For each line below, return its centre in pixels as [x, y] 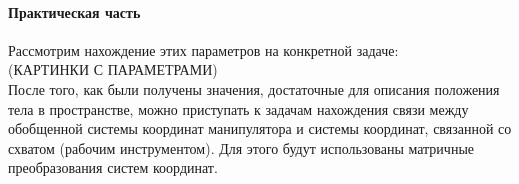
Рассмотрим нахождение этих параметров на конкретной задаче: [203, 49]
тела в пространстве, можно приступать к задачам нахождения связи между [238, 108]
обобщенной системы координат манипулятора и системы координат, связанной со [260, 128]
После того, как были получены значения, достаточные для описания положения [254, 88]
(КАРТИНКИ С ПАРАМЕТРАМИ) [113, 69]
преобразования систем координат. [113, 167]
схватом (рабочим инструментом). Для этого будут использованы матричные [241, 147]
